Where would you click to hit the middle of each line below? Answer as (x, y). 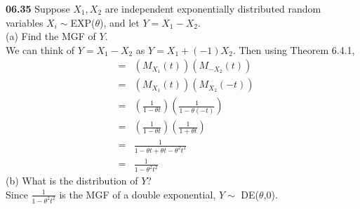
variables (25, 22)
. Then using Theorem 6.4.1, (294, 49)
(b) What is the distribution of (72, 181)
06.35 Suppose (38, 8)
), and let (120, 22)
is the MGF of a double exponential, (138, 194)
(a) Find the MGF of (51, 36)
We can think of (40, 49)
